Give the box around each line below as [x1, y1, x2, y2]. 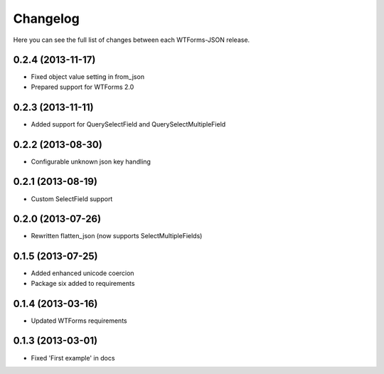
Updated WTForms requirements [31, 316, 127, 325]
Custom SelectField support [31, 194, 113, 203]
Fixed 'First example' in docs [31, 353, 115, 362]
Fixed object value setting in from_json [31, 73, 145, 81]
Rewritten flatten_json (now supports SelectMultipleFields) [31, 232, 203, 240]
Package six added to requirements [31, 279, 135, 287]
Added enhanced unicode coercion [31, 269, 134, 277]
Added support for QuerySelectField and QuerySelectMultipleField [31, 119, 226, 128]
